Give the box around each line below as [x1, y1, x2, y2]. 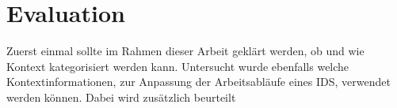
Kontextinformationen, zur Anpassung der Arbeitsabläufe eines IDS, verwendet [6, 73, 391, 90]
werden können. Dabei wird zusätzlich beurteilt [6, 88, 236, 105]
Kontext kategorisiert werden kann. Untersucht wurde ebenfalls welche [6, 58, 349, 74]
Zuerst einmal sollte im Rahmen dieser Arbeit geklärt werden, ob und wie [6, 43, 365, 59]
